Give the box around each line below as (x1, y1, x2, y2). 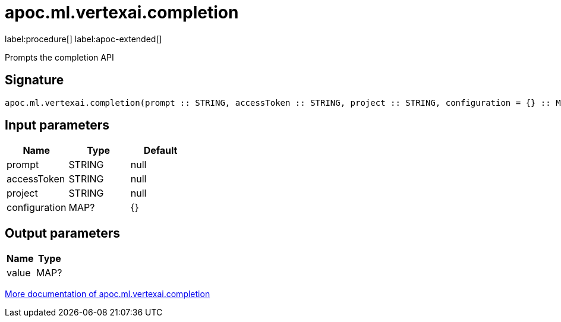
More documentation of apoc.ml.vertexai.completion (5, 289, 210, 299)
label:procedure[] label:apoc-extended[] (5, 33, 162, 44)
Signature (5, 72, 64, 88)
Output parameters (5, 225, 120, 241)
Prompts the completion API (5, 52, 114, 62)
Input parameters (5, 118, 110, 133)
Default (143, 144, 178, 157)
